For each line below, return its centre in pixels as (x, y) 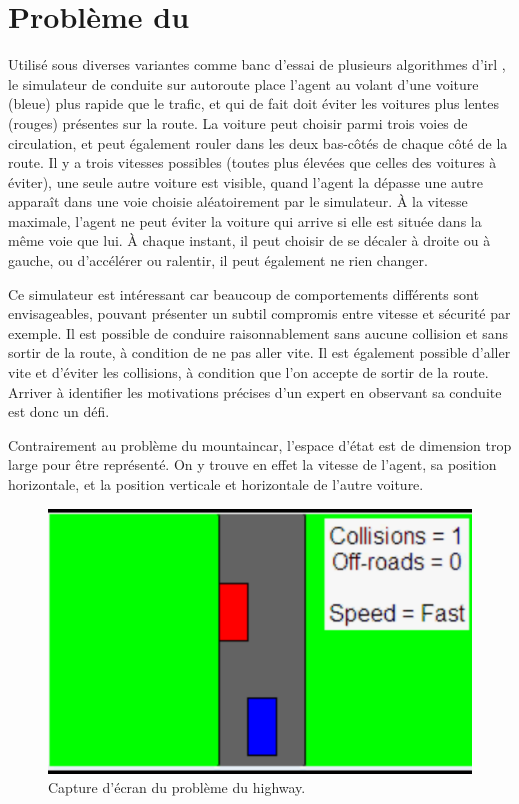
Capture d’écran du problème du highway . (177, 787)
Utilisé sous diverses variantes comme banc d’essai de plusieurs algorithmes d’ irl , (257, 64)
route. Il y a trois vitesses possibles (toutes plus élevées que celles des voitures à (252, 162)
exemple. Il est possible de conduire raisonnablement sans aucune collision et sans (258, 332)
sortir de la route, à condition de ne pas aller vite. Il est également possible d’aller (259, 352)
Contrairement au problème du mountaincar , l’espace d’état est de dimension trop (260, 444)
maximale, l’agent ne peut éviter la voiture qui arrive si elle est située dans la (245, 220)
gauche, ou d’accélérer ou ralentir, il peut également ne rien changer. (218, 260)
